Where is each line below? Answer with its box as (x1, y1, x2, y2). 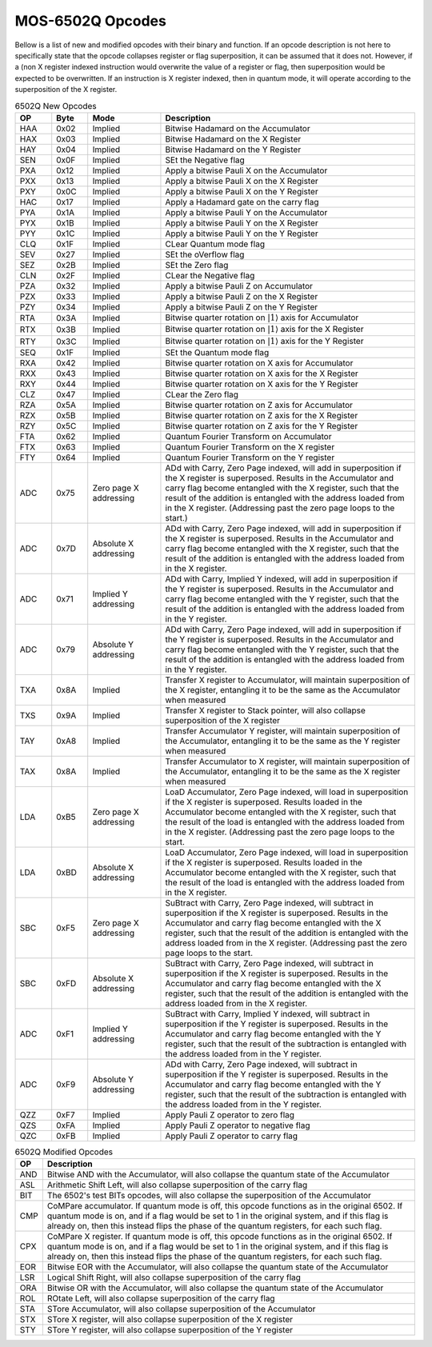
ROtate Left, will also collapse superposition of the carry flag (46, 1293, 275, 1304)
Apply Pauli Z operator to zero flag (165, 1109, 295, 1121)
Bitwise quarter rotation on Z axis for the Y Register (165, 421, 358, 432)
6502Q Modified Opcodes (14, 1146, 114, 1157)
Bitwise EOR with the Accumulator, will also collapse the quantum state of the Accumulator (46, 1261, 389, 1273)
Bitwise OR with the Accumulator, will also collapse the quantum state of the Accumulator (46, 1282, 384, 1293)
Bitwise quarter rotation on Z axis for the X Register (165, 410, 358, 422)
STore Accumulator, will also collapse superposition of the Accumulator (46, 1304, 316, 1315)
